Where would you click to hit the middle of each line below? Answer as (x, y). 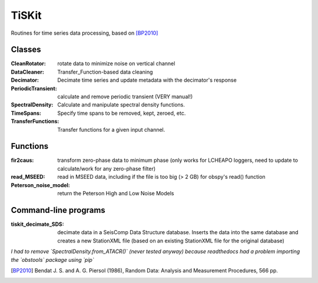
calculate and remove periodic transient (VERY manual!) (125, 96)
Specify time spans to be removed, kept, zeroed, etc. (122, 113)
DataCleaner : (27, 72)
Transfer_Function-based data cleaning (105, 72)
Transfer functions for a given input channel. (111, 129)
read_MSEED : (28, 177)
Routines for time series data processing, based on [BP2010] (85, 33)
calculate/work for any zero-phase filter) (107, 168)
